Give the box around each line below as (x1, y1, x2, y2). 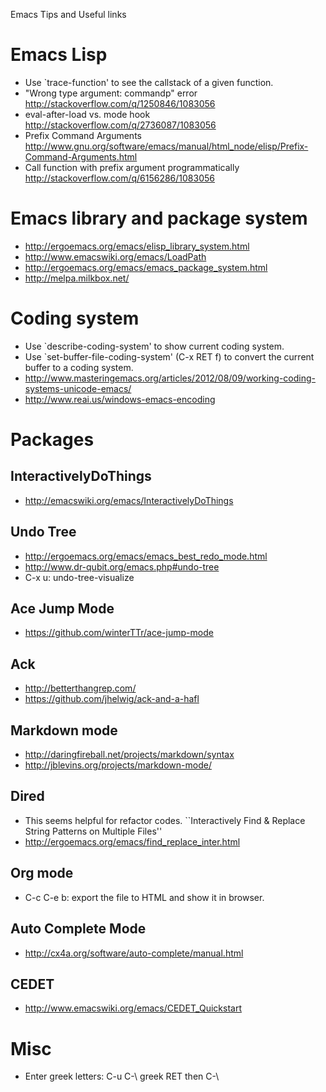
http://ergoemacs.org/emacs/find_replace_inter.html (24, 835, 241, 848)
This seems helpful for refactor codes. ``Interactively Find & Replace (24, 814, 306, 826)
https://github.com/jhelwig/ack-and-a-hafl (24, 693, 200, 705)
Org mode (10, 865, 74, 882)
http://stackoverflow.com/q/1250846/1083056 (24, 97, 216, 109)
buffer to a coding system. (24, 361, 134, 373)
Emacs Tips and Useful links (10, 9, 127, 20)
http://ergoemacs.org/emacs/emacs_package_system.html (24, 261, 268, 273)
